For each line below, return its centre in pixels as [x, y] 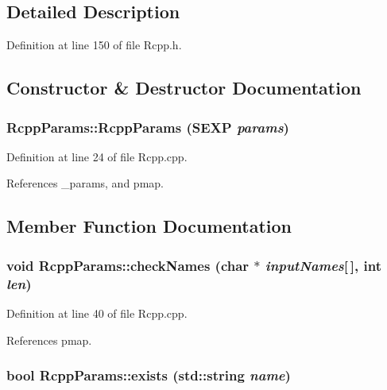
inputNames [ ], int [323, 265]
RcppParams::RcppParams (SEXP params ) [148, 127]
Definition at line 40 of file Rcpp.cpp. [97, 313]
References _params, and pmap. [85, 183]
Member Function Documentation [149, 226]
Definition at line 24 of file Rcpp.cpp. [97, 156]
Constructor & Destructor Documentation [184, 88]
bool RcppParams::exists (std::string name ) [149, 375]
